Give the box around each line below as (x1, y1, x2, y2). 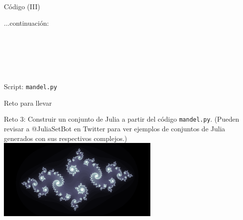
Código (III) (4, 1, 40, 11)
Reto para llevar (4, 97, 52, 108)
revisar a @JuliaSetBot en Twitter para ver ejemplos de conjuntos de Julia (4, 124, 226, 134)
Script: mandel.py (4, 81, 57, 92)
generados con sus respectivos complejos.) (4, 133, 128, 143)
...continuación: (4, 17, 49, 28)
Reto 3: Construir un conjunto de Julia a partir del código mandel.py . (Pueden (4, 114, 239, 124)
